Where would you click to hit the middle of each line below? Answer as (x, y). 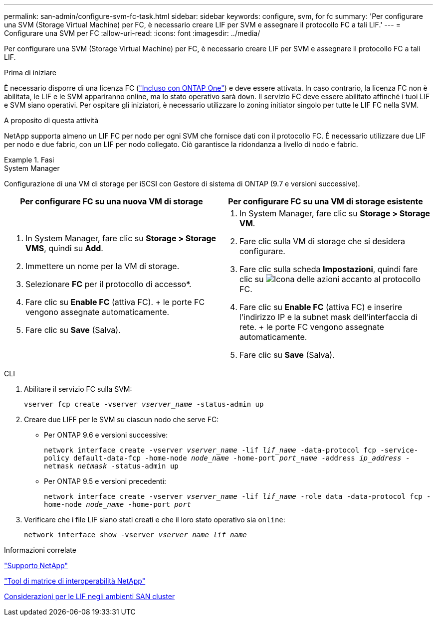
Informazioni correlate (40, 550)
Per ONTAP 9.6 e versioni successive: (106, 435)
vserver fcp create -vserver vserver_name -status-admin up (144, 404)
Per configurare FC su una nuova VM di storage (111, 201)
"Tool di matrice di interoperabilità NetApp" (75, 581)
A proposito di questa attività (51, 120)
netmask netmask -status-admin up (111, 466)
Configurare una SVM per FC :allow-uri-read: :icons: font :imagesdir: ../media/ (132, 33)
